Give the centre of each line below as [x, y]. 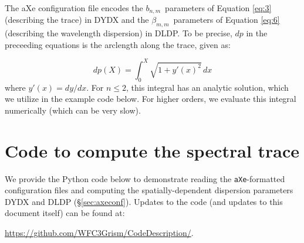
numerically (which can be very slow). [73, 110]
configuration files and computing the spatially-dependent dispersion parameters [149, 190]
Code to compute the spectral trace [152, 150]
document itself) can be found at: [65, 213]
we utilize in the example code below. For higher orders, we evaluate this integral [151, 99]
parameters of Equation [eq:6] [227, 20]
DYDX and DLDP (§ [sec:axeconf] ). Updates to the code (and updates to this [144, 201]
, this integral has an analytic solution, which [207, 87]
